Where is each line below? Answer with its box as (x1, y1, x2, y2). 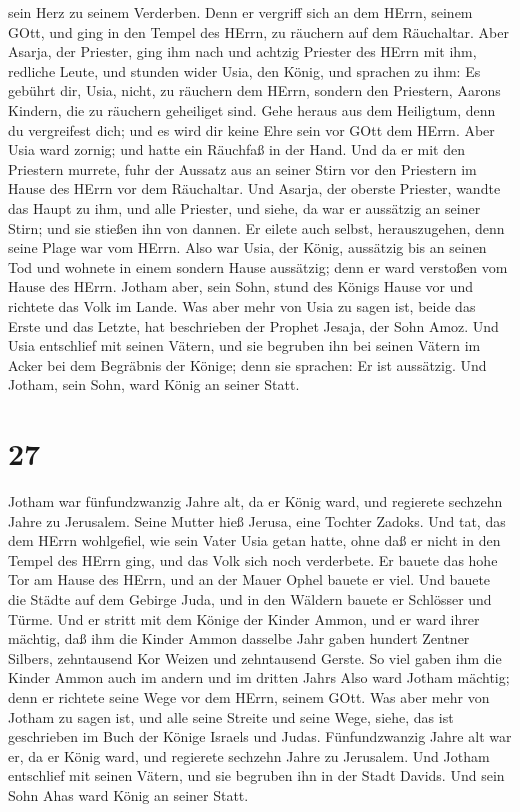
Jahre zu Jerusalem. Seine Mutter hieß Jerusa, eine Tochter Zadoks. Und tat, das (8, 510, 506, 531)
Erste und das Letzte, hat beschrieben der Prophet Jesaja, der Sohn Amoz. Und (8, 315, 499, 336)
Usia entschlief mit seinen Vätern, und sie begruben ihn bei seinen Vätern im (8, 335, 481, 356)
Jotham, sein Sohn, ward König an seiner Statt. (8, 374, 300, 395)
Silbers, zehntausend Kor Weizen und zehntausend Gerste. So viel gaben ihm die (8, 647, 502, 668)
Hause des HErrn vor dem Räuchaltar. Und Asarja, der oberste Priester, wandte (8, 178, 501, 199)
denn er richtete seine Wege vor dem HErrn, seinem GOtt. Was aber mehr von (8, 686, 490, 707)
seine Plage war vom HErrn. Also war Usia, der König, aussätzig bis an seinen (8, 237, 487, 258)
